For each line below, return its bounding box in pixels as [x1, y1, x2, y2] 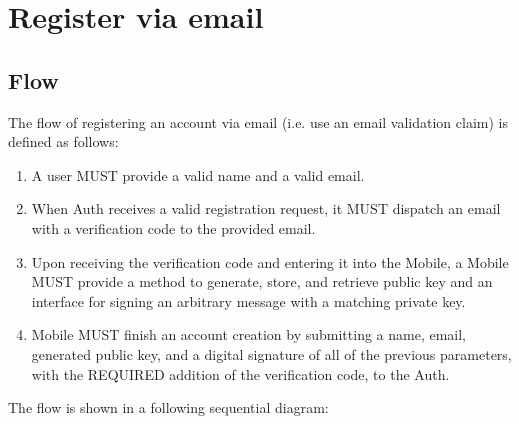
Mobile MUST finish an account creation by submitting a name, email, [31, 324, 467, 345]
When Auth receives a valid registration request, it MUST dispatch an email [31, 198, 501, 219]
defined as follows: [8, 131, 119, 152]
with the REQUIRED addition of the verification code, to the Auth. [31, 363, 450, 384]
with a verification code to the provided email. [31, 217, 316, 238]
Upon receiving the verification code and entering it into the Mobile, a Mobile [31, 251, 509, 272]
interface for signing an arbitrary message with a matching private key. [31, 290, 466, 311]
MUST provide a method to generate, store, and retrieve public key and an [31, 271, 493, 292]
